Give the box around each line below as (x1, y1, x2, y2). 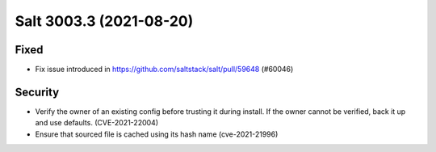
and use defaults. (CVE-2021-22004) (35, 118, 159, 128)
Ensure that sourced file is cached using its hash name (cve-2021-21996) (35, 129, 279, 139)
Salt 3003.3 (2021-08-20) (15, 12, 194, 30)
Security (15, 85, 60, 99)
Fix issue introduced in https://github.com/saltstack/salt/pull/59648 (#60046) (35, 65, 294, 74)
